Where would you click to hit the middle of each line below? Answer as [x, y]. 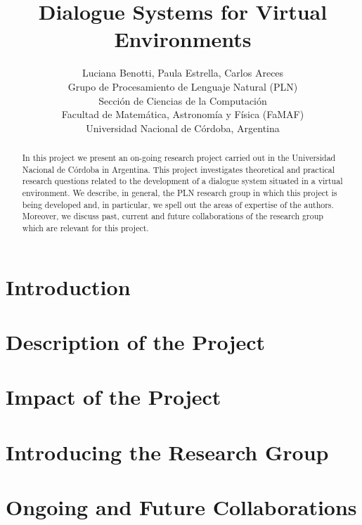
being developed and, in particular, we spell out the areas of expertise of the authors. [178, 204]
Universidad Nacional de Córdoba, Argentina [183, 128]
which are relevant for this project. [85, 228]
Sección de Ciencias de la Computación [183, 100]
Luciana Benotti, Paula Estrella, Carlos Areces [183, 73]
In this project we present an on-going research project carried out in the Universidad [179, 158]
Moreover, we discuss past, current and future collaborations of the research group [173, 216]
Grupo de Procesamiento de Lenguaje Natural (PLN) [183, 86]
